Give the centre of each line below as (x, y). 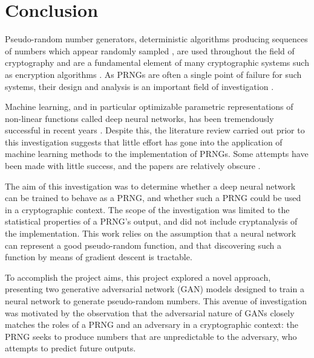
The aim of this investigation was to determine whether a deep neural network (150, 186)
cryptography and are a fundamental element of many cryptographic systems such (157, 62)
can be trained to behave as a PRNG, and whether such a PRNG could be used (153, 198)
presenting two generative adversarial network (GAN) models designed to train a (155, 289)
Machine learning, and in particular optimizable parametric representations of (149, 107)
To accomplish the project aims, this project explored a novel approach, (138, 277)
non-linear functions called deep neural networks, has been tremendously (139, 118)
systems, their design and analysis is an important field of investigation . (139, 86)
